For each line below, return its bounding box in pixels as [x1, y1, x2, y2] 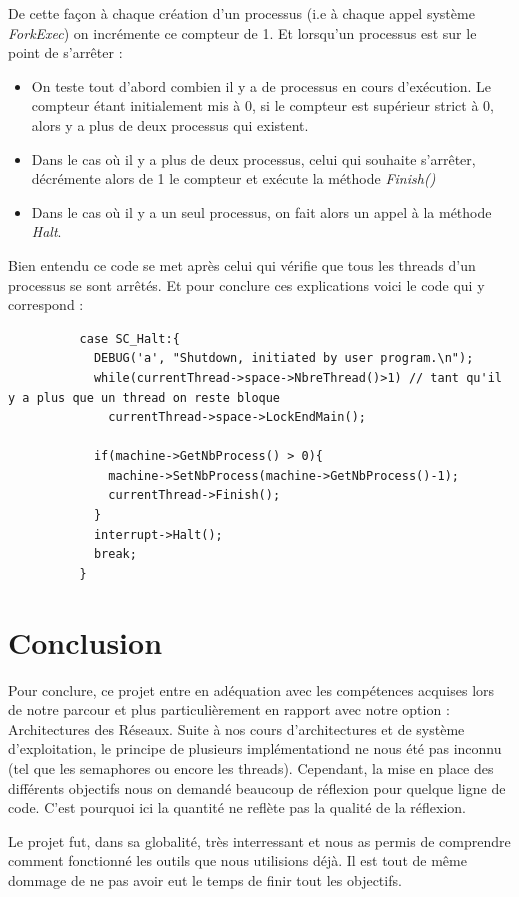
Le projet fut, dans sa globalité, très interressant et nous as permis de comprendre [8, 830, 511, 851]
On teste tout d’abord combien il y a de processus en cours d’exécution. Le [31, 75, 491, 96]
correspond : [8, 294, 84, 315]
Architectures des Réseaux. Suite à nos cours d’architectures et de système [8, 718, 465, 739]
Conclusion [8, 621, 163, 662]
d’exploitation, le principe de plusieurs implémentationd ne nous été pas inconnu [8, 738, 502, 759]
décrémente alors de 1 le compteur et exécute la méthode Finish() [31, 168, 436, 189]
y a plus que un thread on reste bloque [8, 390, 281, 405]
